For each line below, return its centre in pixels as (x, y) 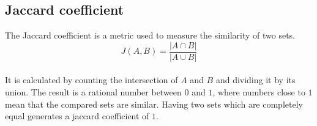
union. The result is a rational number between (93, 92)
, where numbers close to (259, 92)
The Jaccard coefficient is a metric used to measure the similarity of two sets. (150, 35)
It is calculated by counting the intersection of (91, 80)
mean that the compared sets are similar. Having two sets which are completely (154, 104)
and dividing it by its (255, 80)
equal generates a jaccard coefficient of (77, 116)
